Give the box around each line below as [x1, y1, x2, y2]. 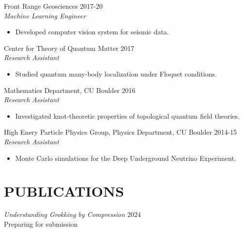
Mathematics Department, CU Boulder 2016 [4, 85, 136, 95]
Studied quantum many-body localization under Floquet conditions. [15, 68, 217, 78]
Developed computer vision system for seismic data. [15, 27, 169, 37]
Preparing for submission [4, 218, 78, 229]
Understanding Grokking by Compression [4, 209, 125, 219]
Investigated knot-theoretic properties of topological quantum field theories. [15, 110, 240, 121]
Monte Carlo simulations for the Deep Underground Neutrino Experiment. [15, 153, 236, 163]
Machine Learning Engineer [4, 10, 86, 20]
